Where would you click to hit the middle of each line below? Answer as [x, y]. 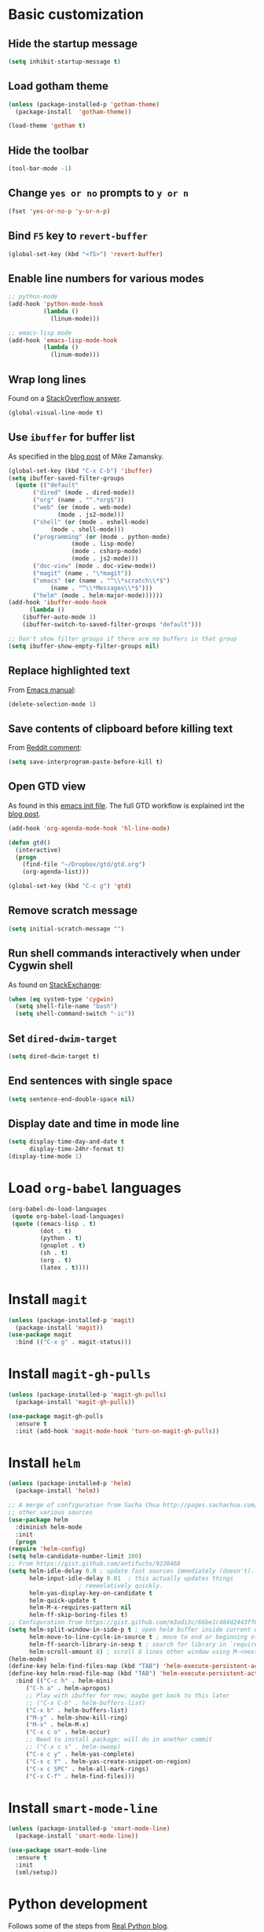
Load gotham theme [58, 86]
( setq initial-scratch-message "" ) [66, 929]
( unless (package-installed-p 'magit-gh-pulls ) [88, 1395]
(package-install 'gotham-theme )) [73, 112]
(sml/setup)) [37, 1872]
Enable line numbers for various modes [106, 279]
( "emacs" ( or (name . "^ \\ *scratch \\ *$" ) [101, 581]
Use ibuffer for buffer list [71, 438]
